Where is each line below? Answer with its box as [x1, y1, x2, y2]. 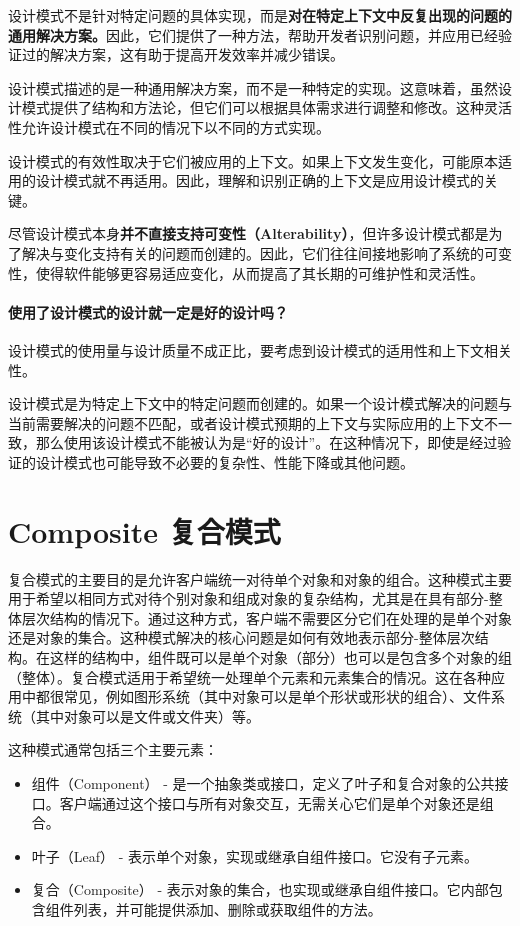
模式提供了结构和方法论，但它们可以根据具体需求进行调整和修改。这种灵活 [21, 97, 512, 118]
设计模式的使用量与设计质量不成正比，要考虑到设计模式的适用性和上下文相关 [8, 339, 512, 360]
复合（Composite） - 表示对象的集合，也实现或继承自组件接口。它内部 [31, 879, 489, 900]
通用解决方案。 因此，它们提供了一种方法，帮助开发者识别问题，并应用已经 [8, 24, 498, 45]
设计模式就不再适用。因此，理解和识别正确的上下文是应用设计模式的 [35, 170, 484, 191]
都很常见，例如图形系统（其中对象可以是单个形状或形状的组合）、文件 [35, 686, 491, 707]
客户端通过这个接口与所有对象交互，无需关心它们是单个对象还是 [59, 792, 480, 813]
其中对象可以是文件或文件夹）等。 [35, 705, 260, 726]
